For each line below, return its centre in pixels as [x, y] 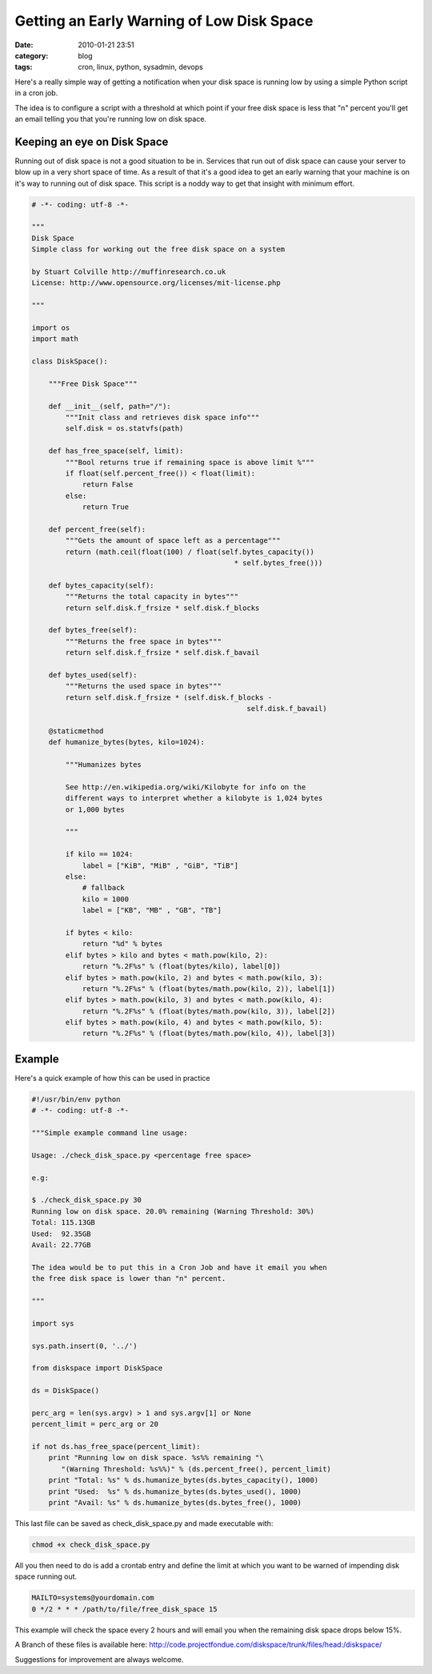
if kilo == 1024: [99, 854]
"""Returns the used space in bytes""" [143, 686]
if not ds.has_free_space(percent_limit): [116, 1447]
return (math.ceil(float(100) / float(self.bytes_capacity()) [190, 552]
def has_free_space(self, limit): [116, 451]
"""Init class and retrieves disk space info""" [162, 417]
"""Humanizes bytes [103, 765]
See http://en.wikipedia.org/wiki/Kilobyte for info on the [186, 787]
